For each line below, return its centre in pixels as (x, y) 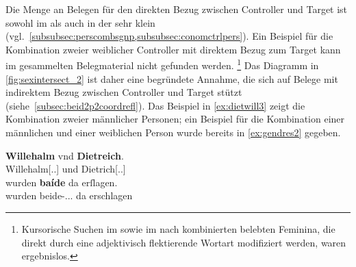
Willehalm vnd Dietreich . (65, 155)
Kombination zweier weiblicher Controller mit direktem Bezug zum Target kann (173, 49)
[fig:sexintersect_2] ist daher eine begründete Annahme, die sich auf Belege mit (172, 78)
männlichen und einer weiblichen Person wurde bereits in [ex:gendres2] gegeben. (173, 132)
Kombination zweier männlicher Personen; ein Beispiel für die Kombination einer (175, 119)
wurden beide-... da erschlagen (69, 195)
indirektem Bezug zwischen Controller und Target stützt (124, 92)
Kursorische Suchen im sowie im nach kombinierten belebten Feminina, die (178, 228)
